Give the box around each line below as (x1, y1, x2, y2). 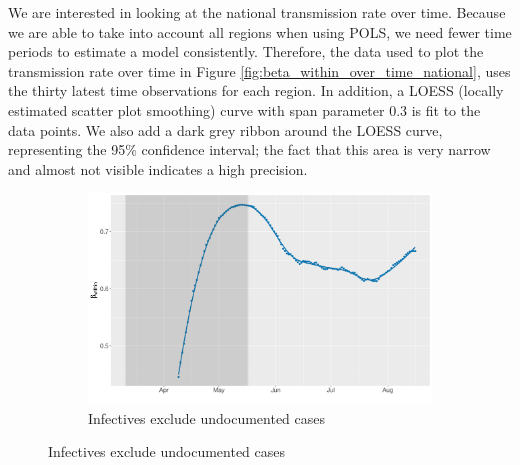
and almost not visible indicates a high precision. (8, 158, 308, 179)
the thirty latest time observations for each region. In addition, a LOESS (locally (8, 80, 504, 101)
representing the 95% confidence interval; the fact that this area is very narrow (8, 139, 491, 160)
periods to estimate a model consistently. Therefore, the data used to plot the (8, 41, 484, 62)
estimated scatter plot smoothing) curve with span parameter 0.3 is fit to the (8, 99, 481, 120)
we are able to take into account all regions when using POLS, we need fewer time (8, 21, 512, 42)
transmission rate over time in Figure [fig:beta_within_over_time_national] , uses (8, 60, 511, 81)
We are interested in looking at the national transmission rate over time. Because (8, 2, 506, 22)
